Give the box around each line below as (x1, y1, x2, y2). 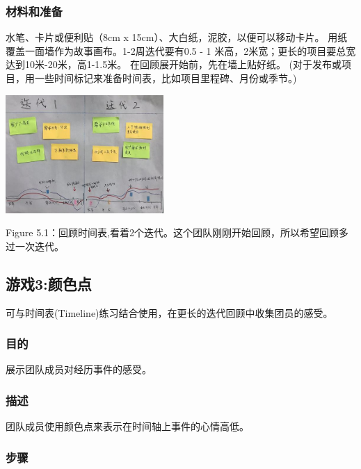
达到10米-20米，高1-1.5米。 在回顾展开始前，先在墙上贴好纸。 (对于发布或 (6, 57, 342, 72)
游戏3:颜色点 (6, 272, 92, 294)
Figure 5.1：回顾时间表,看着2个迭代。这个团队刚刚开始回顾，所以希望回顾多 (6, 225, 348, 240)
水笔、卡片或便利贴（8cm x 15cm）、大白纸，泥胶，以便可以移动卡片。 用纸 (6, 30, 348, 44)
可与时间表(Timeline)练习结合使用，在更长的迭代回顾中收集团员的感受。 (6, 305, 333, 320)
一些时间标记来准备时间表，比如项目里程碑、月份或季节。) (34, 71, 297, 85)
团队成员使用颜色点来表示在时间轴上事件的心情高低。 (6, 419, 249, 434)
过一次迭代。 (6, 238, 64, 253)
